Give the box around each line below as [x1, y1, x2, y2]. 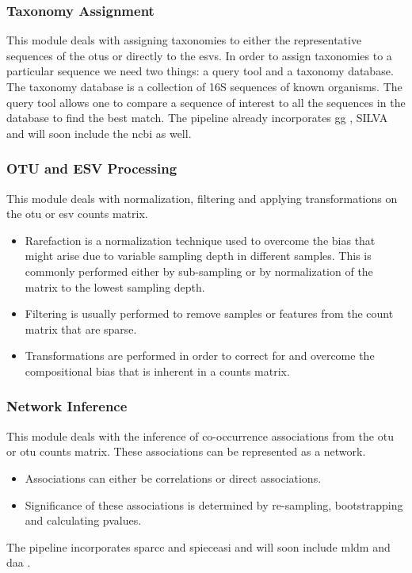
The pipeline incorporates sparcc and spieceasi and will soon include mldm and [6, 538, 391, 555]
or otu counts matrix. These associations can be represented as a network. [6, 443, 366, 460]
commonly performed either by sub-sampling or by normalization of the [25, 262, 373, 279]
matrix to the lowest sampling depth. [25, 278, 205, 295]
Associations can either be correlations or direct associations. [25, 469, 322, 486]
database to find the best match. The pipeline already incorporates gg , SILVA [6, 109, 388, 126]
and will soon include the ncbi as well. [6, 124, 192, 141]
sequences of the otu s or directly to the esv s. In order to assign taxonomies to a [6, 47, 392, 63]
